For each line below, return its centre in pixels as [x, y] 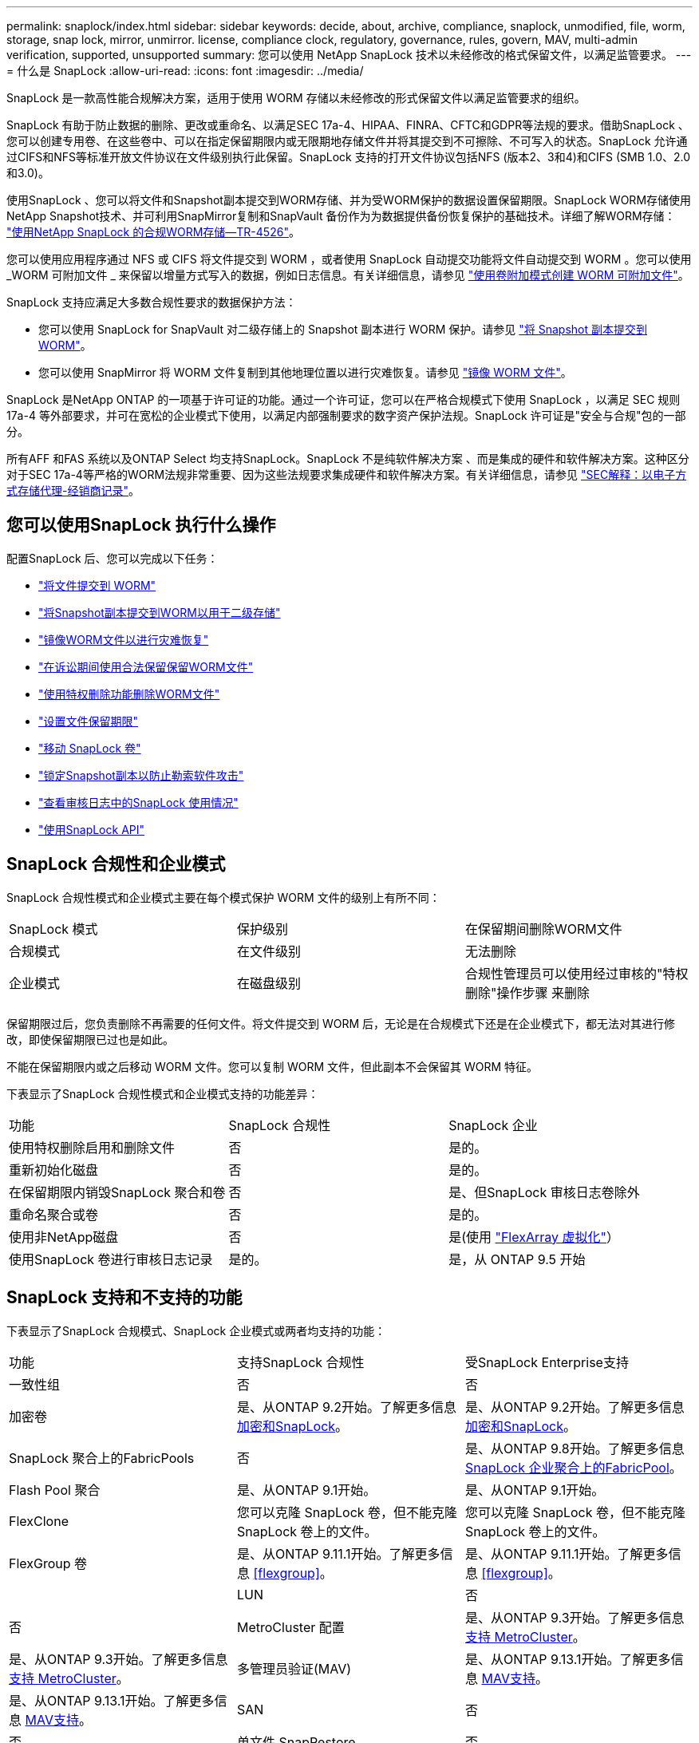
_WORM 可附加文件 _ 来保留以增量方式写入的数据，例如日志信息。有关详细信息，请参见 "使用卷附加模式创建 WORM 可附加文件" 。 [348, 275]
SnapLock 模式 [53, 929]
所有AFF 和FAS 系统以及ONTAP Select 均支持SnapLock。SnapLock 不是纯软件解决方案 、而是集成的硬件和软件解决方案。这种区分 [348, 458]
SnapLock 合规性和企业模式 [116, 864]
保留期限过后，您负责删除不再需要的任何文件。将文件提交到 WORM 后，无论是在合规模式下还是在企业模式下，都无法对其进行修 [341, 1023]
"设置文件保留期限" [89, 721]
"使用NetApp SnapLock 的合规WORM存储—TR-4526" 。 [153, 232]
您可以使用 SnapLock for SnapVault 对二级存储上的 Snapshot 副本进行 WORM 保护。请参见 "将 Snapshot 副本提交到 [343, 329]
